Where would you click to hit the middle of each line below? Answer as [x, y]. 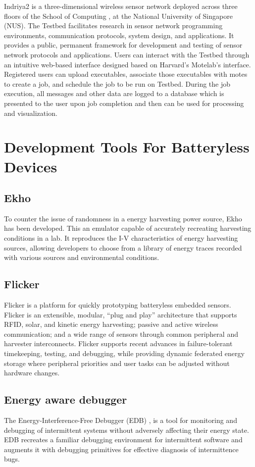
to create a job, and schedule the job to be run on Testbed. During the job [117, 83]
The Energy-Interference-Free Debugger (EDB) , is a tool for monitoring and [121, 420]
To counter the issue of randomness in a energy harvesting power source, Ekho [123, 218]
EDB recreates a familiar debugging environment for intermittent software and [123, 440]
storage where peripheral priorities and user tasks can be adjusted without [117, 363]
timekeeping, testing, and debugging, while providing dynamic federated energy [124, 353]
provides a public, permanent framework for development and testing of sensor [123, 45]
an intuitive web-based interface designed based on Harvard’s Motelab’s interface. [127, 64]
